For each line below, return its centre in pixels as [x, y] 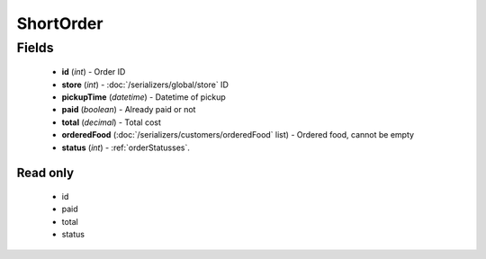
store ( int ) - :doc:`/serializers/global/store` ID [145, 85]
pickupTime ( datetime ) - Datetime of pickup [144, 97]
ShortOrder [60, 23]
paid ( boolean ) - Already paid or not [129, 110]
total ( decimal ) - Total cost [112, 122]
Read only [45, 173]
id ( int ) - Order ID [94, 72]
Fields [35, 48]
